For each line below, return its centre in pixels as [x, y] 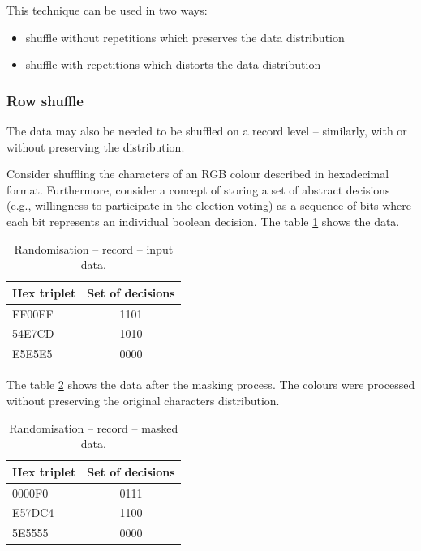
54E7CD [33, 333]
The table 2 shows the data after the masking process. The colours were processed [211, 384]
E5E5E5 [32, 354]
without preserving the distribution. [96, 146]
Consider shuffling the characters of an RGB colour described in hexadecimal [198, 174]
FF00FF [33, 313]
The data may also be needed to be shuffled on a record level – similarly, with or [207, 130]
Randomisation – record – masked [94, 427]
